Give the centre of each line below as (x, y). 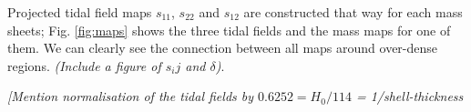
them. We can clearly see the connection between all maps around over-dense (223, 48)
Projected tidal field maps (80, 12)
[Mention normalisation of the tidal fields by (131, 96)
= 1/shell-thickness (410, 96)
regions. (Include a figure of (84, 65)
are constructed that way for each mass (353, 12)
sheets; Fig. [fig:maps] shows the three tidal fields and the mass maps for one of (229, 30)
